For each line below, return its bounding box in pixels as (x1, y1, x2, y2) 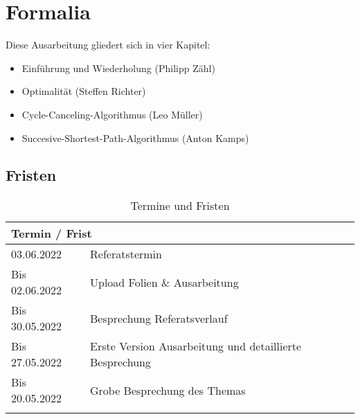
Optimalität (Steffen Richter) (21, 84, 146, 98)
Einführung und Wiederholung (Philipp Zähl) (21, 60, 215, 75)
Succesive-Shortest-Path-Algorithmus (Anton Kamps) (21, 130, 249, 145)
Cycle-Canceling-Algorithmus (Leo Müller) (21, 107, 203, 121)
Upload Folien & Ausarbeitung (90, 274, 239, 290)
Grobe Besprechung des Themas (90, 382, 246, 398)
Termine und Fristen (130, 197, 230, 214)
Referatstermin (90, 246, 162, 262)
